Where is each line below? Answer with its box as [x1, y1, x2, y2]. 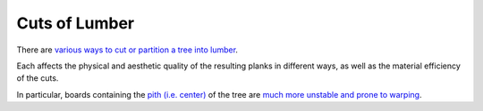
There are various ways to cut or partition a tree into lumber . [16, 44, 239, 55]
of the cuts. [16, 73, 59, 83]
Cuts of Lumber [16, 13, 134, 33]
